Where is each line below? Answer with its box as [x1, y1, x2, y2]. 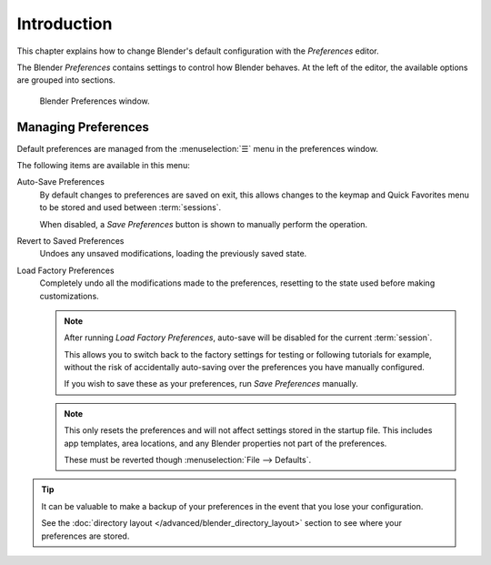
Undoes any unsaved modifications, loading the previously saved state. [39, 248, 307, 259]
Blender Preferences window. [39, 96, 150, 106]
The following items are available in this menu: [16, 160, 190, 171]
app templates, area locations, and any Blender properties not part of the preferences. [64, 438, 387, 449]
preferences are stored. [41, 530, 130, 541]
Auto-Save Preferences [16, 177, 105, 187]
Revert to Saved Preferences [16, 235, 125, 246]
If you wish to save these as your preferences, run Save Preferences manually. [64, 378, 358, 389]
